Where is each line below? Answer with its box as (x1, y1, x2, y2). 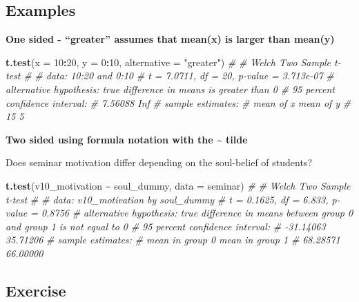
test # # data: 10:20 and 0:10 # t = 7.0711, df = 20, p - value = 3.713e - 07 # (6, 68, 334, 83)
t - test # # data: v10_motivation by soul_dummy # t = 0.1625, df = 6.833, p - (6, 192, 340, 206)
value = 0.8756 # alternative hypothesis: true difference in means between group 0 (6, 205, 353, 220)
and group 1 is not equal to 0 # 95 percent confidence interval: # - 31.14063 (6, 219, 326, 233)
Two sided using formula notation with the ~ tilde (6, 132, 248, 146)
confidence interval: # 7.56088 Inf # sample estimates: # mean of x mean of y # (6, 95, 351, 110)
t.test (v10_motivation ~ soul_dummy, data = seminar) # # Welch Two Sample (6, 178, 351, 192)
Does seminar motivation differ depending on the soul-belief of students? (6, 155, 312, 170)
